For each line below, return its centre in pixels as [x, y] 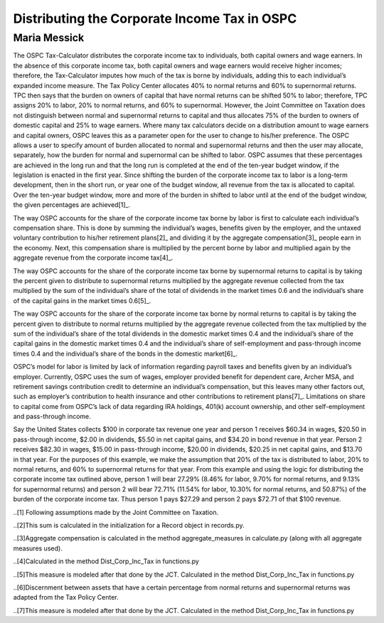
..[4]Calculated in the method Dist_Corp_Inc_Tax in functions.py [106, 561]
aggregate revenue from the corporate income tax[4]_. [93, 258]
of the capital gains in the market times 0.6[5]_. [82, 300]
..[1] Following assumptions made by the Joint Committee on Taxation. [116, 512]
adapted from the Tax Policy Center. [66, 597]
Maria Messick [49, 38]
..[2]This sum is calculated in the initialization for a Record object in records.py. [129, 525]
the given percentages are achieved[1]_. [72, 205]
